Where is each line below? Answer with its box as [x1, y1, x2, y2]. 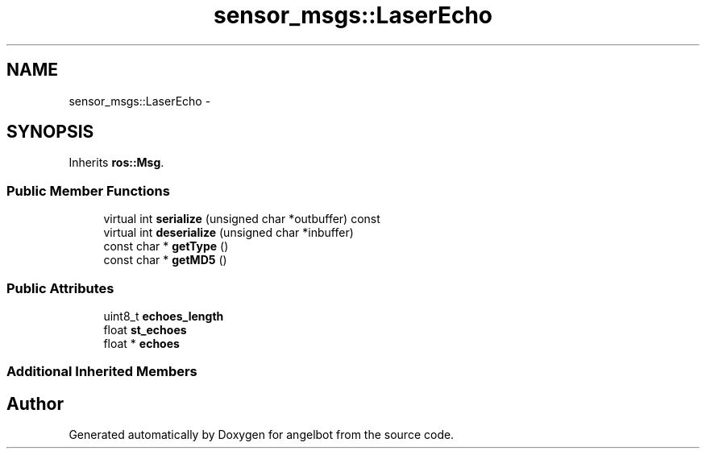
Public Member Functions [6, 182, 170, 199]
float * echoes [103, 336, 180, 350]
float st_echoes [103, 322, 187, 337]
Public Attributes [6, 279, 114, 296]
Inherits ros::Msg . [69, 155, 164, 170]
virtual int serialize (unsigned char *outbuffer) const [103, 212, 380, 226]
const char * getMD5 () [103, 253, 227, 267]
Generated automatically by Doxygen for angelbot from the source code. [69, 428, 455, 442]
